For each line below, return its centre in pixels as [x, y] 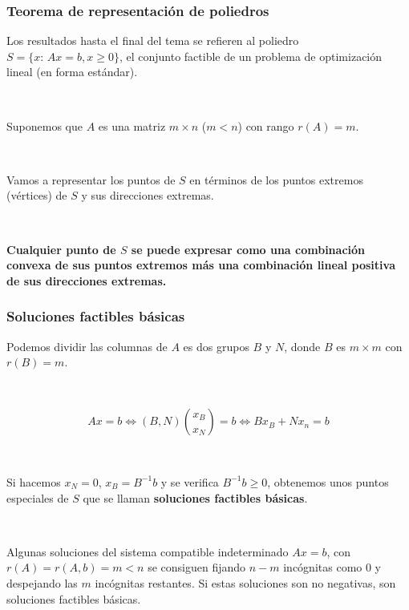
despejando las [42, 582]
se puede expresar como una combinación [248, 249]
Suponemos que [45, 125]
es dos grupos [216, 346]
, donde [302, 346]
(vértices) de [37, 195]
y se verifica [190, 481]
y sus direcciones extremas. [148, 195]
